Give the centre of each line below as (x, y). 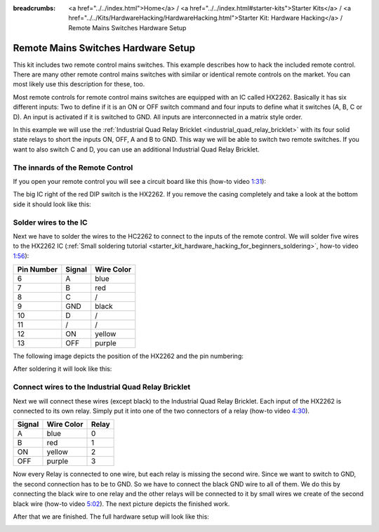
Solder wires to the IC (50, 222)
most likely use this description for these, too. (79, 84)
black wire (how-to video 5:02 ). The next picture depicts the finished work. (121, 504)
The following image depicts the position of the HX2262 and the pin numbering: (128, 356)
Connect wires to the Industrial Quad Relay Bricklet (102, 387)
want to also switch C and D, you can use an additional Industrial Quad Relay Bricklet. (136, 149)
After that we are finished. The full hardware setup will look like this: (111, 517)
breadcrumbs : (34, 8)
